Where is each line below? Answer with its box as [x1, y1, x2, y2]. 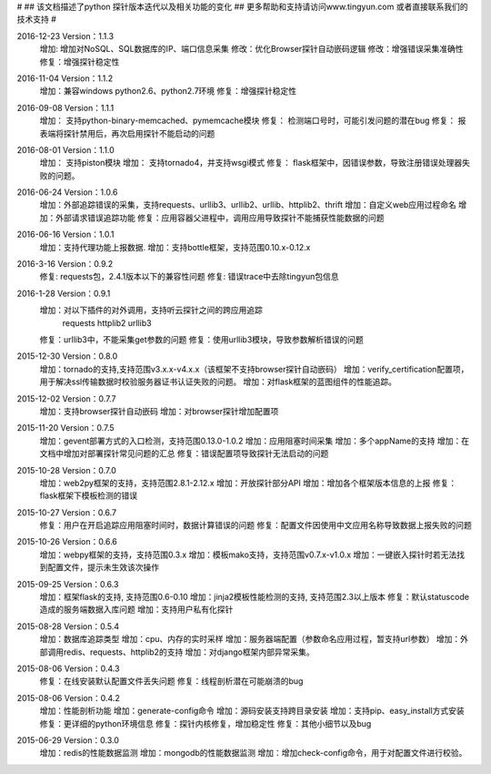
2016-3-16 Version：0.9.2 [16, 259, 114, 270]
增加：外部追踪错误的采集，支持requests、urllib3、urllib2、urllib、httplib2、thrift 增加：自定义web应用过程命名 [39, 199, 456, 210]
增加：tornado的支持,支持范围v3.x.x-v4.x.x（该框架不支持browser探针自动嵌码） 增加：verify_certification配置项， [39, 363, 469, 374]
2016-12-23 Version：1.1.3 [16, 30, 114, 41]
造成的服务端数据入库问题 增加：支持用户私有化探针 [39, 604, 234, 615]
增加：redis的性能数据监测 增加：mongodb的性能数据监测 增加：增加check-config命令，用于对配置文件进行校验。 [39, 748, 467, 759]
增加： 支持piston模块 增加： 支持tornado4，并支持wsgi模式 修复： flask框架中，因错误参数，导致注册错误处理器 [39, 158, 463, 168]
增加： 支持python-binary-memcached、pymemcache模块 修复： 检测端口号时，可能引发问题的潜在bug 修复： [39, 115, 456, 127]
